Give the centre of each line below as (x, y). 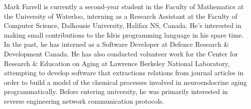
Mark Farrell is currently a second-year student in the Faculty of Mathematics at (124, 6)
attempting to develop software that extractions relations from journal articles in (124, 73)
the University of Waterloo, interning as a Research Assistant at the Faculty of (121, 16)
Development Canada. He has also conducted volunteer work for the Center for (121, 53)
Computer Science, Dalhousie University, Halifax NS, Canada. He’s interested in (123, 25)
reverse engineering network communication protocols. (84, 101)
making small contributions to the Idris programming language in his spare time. (124, 34)
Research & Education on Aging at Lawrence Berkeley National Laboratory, (117, 63)
